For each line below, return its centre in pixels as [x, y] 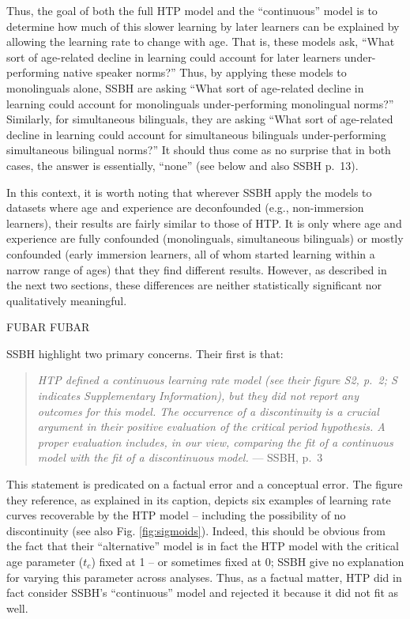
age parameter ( [45, 561]
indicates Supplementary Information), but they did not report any [198, 396]
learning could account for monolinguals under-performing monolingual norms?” [200, 103]
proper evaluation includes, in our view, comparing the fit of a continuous [215, 442]
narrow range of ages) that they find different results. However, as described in [197, 269]
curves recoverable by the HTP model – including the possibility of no [176, 515]
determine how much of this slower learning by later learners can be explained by [203, 26]
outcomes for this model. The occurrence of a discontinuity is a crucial [208, 411]
